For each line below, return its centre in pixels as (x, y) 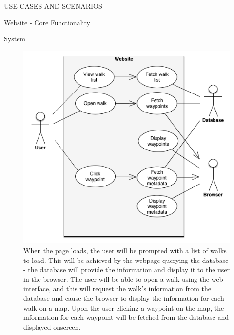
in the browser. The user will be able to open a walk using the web (123, 279)
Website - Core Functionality (47, 22)
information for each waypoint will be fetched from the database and (126, 317)
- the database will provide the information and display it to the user (127, 270)
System (15, 39)
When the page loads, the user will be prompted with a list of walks (125, 251)
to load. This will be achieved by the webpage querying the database (126, 260)
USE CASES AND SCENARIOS (53, 6)
